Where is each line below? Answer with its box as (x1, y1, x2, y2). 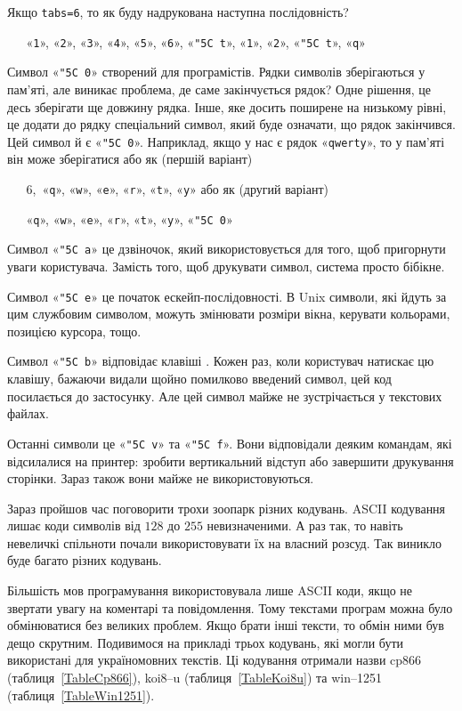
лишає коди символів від (7, 516, 141, 535)
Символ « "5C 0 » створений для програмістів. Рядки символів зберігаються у (7, 62, 426, 81)
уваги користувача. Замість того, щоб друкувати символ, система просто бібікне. (7, 256, 445, 275)
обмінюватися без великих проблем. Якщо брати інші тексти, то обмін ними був (7, 616, 444, 634)
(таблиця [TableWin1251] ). (7, 685, 155, 704)
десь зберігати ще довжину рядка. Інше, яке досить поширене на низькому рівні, (7, 97, 447, 116)
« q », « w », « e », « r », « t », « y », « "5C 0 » (26, 209, 233, 228)
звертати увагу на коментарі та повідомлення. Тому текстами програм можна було (7, 598, 453, 617)
